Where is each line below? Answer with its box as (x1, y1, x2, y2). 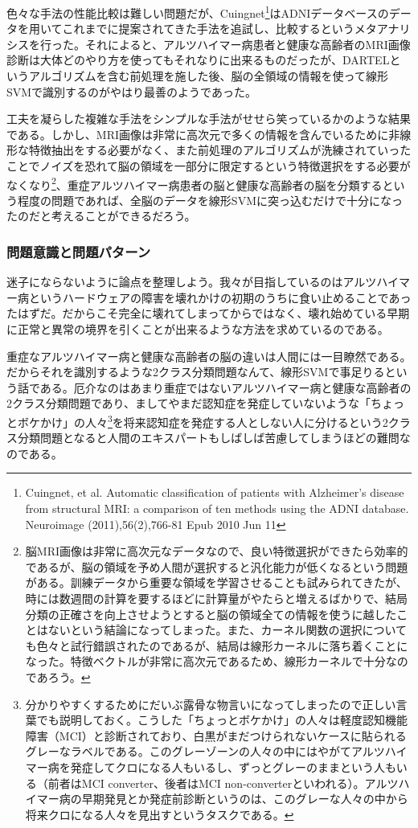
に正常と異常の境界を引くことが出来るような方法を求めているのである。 (6, 321, 389, 338)
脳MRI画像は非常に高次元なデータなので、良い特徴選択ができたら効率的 (25, 543, 408, 560)
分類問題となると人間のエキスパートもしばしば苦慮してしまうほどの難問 (17, 429, 400, 446)
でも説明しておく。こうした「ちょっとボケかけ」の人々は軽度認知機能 (36, 711, 408, 728)
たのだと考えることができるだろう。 (6, 207, 196, 224)
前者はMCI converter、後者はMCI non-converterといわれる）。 (47, 774, 365, 791)
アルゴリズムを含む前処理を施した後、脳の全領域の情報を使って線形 (28, 68, 388, 84)
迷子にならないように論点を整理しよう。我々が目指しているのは (6, 273, 343, 290)
